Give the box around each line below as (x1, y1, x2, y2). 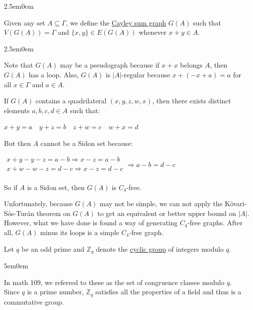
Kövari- (225, 198, 247, 209)
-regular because (121, 69, 170, 79)
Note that (4, 60, 33, 70)
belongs (180, 60, 203, 70)
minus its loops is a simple (40, 227, 119, 237)
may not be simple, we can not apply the (99, 198, 223, 209)
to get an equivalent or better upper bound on (97, 208, 236, 218)
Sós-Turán (4, 208, 34, 218)
